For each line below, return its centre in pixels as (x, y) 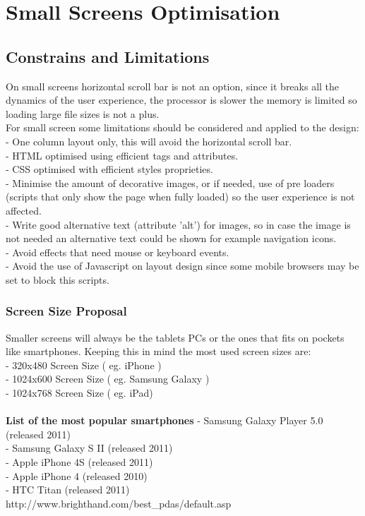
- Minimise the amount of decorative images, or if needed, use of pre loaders (170, 182)
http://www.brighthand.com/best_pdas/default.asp (119, 503)
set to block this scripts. (58, 279)
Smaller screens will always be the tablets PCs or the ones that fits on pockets (175, 337)
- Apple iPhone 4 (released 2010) (77, 475)
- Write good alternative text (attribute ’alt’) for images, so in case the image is (178, 224)
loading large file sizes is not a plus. (83, 113)
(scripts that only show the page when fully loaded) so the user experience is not (180, 197)
